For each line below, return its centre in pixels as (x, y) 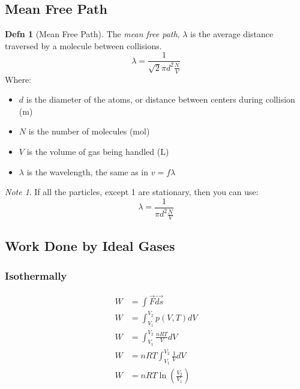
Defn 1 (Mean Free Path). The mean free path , (92, 34)
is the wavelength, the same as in (88, 171)
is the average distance (232, 34)
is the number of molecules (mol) (89, 131)
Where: (18, 79)
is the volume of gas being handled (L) (98, 151)
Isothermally (36, 275)
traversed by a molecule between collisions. (83, 45)
